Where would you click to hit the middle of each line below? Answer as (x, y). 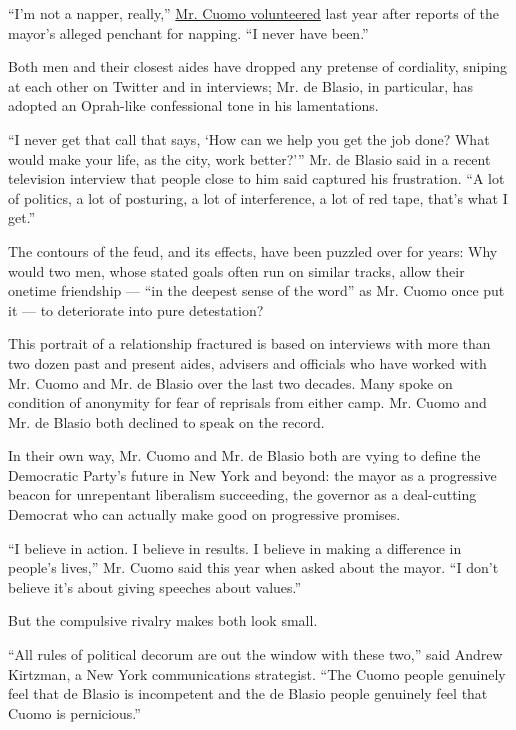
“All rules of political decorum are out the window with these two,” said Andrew (255, 654)
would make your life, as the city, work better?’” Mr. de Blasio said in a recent (249, 158)
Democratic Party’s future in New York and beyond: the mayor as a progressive (252, 474)
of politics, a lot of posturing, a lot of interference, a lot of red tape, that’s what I (258, 197)
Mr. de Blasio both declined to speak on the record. (166, 421)
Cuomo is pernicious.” (74, 712)
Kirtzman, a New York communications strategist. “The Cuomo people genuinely (257, 673)
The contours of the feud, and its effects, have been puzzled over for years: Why (253, 250)
